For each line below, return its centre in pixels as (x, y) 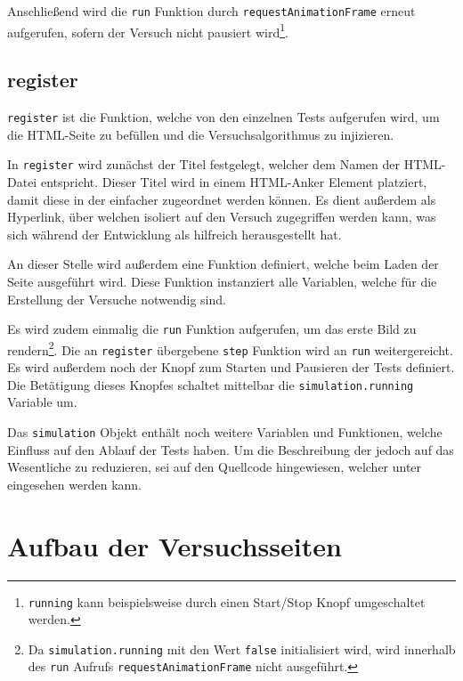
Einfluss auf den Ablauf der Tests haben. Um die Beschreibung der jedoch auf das (231, 449)
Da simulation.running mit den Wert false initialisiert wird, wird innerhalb (242, 649)
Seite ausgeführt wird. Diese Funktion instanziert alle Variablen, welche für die (222, 281)
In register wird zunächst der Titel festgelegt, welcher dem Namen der (203, 164)
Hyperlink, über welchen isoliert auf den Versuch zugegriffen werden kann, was (222, 217)
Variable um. (42, 402)
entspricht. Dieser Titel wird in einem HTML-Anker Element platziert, (234, 182)
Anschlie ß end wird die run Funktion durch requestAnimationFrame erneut (211, 11)
